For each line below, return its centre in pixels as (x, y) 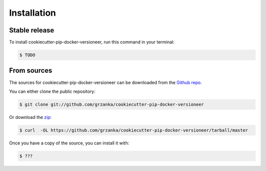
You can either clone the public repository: (52, 91)
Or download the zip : (30, 117)
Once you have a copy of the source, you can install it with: (69, 143)
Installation (33, 13)
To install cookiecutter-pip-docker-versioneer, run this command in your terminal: (92, 42)
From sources (31, 71)
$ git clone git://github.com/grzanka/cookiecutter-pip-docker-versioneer (112, 104)
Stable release (32, 30)
